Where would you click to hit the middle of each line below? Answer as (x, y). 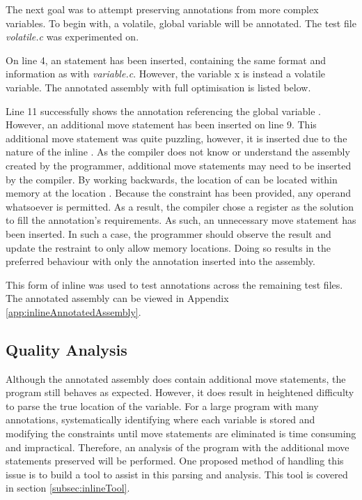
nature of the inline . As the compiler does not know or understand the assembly (178, 152)
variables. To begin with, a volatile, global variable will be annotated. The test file (181, 23)
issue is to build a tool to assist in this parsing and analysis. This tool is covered (177, 474)
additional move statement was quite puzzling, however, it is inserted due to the (176, 138)
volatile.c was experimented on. (72, 37)
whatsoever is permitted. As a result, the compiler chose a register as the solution (180, 206)
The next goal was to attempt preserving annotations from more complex (162, 9)
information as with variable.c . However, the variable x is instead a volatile (166, 74)
